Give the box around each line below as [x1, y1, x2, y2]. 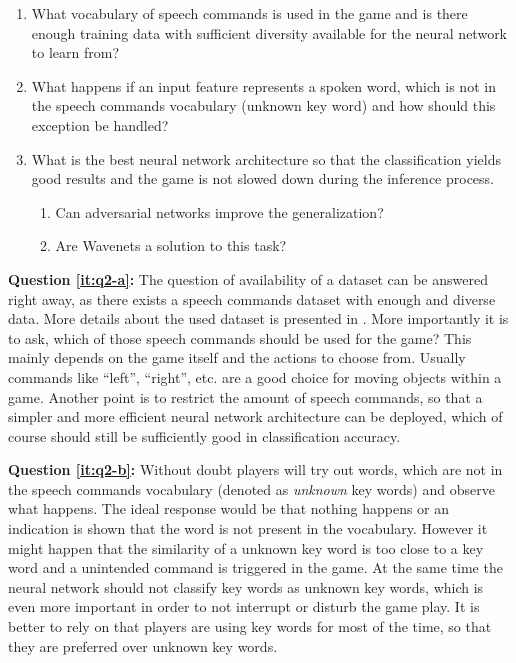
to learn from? [31, 42, 119, 63]
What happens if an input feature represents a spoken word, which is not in [31, 75, 496, 96]
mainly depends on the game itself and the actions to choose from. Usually [8, 347, 466, 368]
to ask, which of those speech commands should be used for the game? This [8, 327, 472, 348]
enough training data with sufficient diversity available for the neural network [31, 22, 508, 43]
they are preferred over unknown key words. [8, 635, 278, 656]
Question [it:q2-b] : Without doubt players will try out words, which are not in [8, 459, 503, 480]
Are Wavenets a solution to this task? [55, 235, 287, 256]
